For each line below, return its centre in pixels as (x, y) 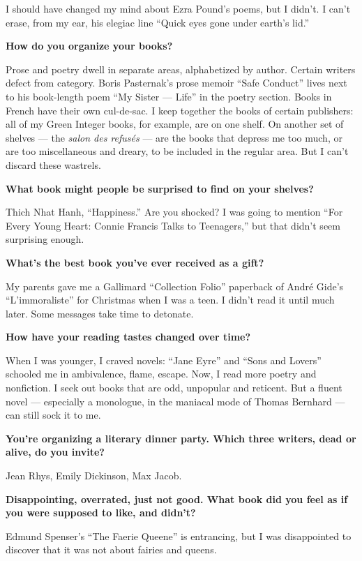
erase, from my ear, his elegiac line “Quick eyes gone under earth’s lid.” (158, 22)
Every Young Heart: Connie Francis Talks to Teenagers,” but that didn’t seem (173, 225)
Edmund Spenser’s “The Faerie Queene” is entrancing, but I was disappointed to (179, 536)
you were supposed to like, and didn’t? (101, 513)
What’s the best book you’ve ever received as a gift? (135, 262)
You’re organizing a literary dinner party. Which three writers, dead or (181, 438)
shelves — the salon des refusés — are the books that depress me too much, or (174, 137)
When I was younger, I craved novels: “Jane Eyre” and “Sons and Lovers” (164, 360)
